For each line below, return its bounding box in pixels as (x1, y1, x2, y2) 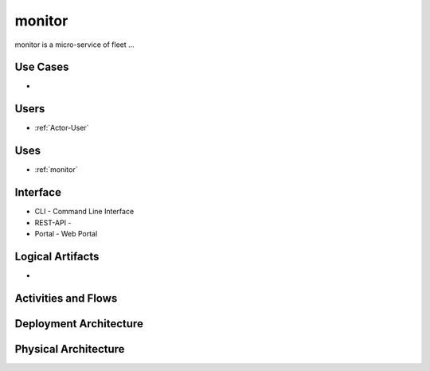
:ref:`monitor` (34, 165, 78, 174)
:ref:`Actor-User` (34, 123, 89, 133)
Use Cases (14, 61, 69, 74)
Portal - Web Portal (34, 228, 98, 238)
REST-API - (34, 217, 72, 227)
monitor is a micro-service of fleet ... (14, 40, 135, 49)
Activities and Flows (14, 291, 118, 305)
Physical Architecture (14, 342, 125, 356)
